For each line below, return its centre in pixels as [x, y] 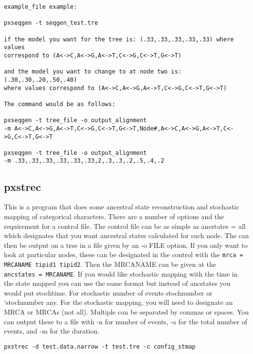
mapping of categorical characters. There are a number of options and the [114, 216]
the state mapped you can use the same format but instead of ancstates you [117, 283]
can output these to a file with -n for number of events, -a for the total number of [126, 321]
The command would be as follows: [60, 104]
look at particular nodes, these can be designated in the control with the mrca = [124, 254]
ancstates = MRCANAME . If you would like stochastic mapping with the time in [121, 273]
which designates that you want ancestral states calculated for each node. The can [126, 235]
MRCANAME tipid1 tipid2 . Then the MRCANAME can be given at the [110, 264]
